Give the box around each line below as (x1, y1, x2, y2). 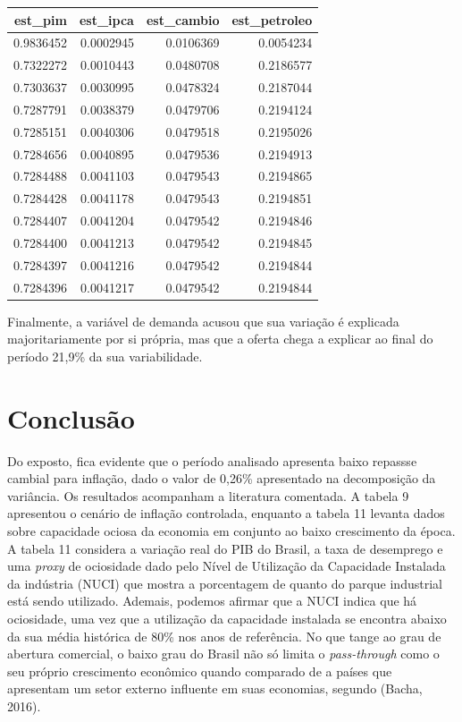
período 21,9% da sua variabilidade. (7, 346, 203, 365)
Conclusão (7, 399, 135, 436)
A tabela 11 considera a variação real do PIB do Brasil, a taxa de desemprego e (7, 539, 443, 557)
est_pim (13, 10, 67, 29)
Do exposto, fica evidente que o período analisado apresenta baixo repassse (7, 451, 417, 470)
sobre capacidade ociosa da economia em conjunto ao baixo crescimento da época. (7, 522, 456, 539)
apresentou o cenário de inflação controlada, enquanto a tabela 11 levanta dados (7, 504, 445, 522)
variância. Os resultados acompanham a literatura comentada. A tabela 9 (7, 486, 409, 505)
